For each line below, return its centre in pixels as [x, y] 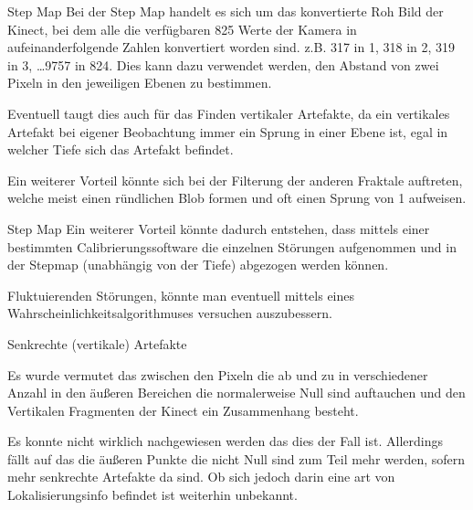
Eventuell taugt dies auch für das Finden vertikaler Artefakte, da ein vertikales [229, 113]
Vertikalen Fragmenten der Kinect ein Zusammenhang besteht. [183, 410]
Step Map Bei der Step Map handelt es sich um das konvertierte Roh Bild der [226, 11]
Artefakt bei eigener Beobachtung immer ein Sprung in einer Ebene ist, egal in [228, 131]
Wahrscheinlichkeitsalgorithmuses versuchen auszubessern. [170, 313]
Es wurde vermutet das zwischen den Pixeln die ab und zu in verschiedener [218, 374]
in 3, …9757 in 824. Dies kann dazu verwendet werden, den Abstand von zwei [223, 64]
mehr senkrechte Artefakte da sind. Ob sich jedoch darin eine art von [201, 477]
